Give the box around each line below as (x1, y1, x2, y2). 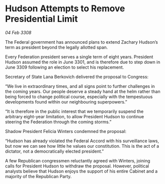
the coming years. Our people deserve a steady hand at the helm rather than (5, 88, 161, 94)
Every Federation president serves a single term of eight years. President (5, 53, 154, 59)
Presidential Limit (5, 13, 78, 25)
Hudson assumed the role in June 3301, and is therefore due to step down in (5, 59, 161, 65)
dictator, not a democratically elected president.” (5, 148, 104, 154)
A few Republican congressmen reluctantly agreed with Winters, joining (5, 158, 150, 163)
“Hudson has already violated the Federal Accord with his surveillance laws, (5, 138, 159, 144)
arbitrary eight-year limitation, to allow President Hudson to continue (5, 113, 144, 119)
